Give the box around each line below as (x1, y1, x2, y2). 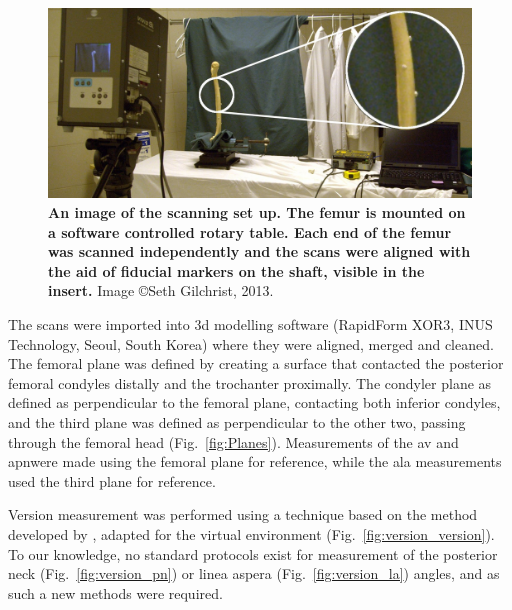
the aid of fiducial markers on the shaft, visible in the (48, 260, 425, 281)
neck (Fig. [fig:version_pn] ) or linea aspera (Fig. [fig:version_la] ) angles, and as (8, 563, 500, 584)
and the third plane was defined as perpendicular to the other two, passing (8, 412, 466, 432)
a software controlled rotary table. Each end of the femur (48, 221, 452, 242)
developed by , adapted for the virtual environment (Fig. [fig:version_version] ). (8, 523, 495, 544)
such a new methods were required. (8, 582, 223, 603)
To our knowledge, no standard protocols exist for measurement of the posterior (8, 543, 498, 564)
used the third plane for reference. (8, 470, 216, 491)
